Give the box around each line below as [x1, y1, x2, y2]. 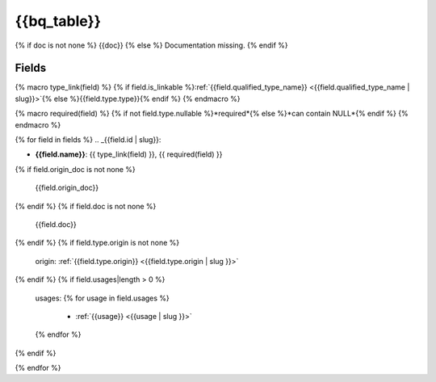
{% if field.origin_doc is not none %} [15, 164, 136, 174]
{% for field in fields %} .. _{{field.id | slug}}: [15, 135, 161, 145]
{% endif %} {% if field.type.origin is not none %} [15, 238, 180, 248]
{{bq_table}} [15, 12, 101, 30]
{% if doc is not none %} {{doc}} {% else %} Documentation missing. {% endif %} [15, 40, 288, 50]
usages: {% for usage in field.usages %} [35, 293, 170, 303]
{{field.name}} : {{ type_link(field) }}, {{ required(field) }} [35, 149, 223, 159]
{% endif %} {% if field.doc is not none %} [15, 201, 157, 211]
